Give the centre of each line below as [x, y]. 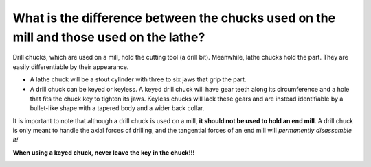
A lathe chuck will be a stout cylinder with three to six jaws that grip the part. [138, 79]
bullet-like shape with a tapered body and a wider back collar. [117, 108]
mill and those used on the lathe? [109, 37]
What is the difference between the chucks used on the [174, 18]
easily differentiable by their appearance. [71, 67]
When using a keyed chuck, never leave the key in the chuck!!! [104, 152]
